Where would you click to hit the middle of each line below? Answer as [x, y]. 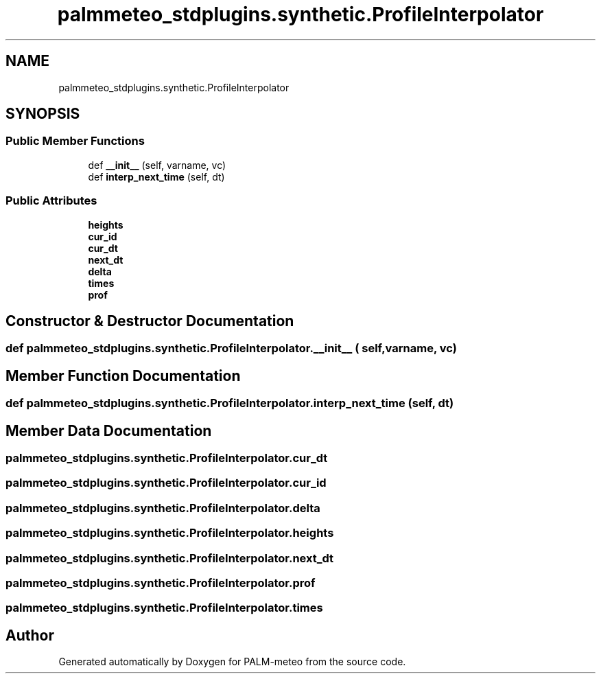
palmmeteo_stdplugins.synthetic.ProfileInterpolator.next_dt [170, 558]
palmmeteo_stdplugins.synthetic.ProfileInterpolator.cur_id [166, 483]
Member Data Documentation [109, 430]
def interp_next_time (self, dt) [156, 176]
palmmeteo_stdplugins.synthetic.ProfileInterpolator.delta [163, 508]
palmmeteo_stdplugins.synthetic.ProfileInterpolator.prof [161, 583]
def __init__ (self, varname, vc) [157, 165]
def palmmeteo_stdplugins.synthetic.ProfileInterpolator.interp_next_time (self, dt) [230, 403]
